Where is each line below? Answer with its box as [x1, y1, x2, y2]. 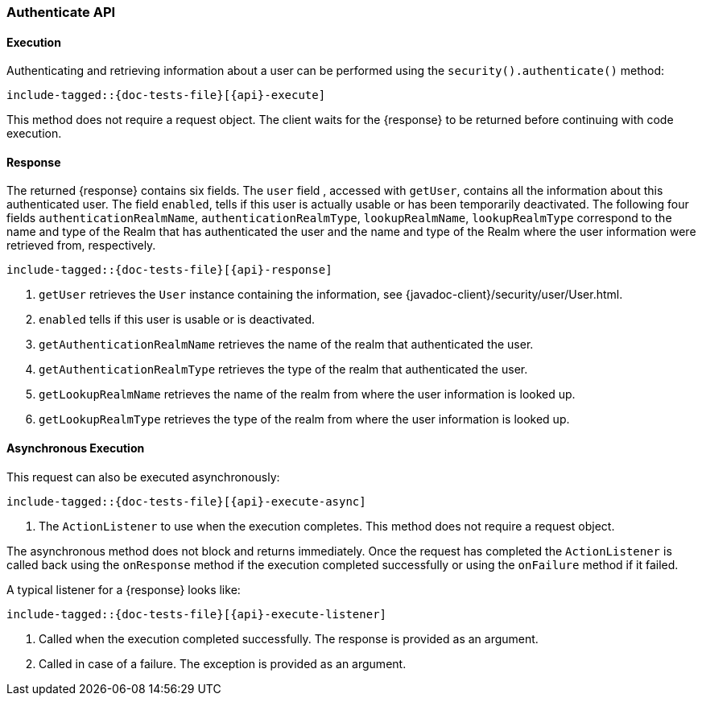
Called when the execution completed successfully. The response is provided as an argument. [39, 631, 539, 646]
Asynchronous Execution [6, 441, 145, 456]
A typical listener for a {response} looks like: [6, 582, 241, 597]
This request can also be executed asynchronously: [6, 469, 280, 484]
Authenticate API [6, 4, 116, 20]
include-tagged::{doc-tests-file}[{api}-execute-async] [6, 494, 366, 508]
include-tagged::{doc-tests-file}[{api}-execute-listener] [6, 607, 387, 621]
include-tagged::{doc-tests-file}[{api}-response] [6, 263, 332, 277]
